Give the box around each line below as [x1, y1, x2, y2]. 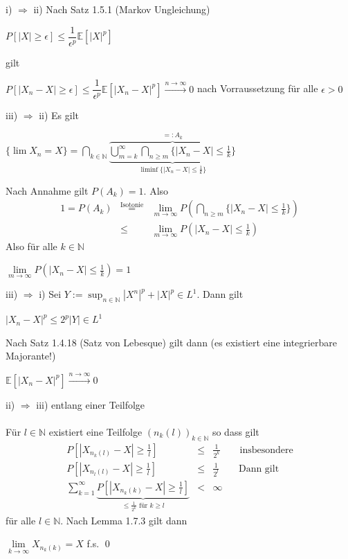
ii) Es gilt [39, 108, 80, 123]
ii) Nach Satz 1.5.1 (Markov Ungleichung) [33, 2, 210, 16]
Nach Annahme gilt [6, 183, 89, 197]
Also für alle [6, 238, 57, 253]
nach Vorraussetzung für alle [196, 81, 318, 96]
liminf [140, 166, 158, 173]
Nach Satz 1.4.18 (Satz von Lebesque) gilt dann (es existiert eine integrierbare [6, 335, 337, 349]
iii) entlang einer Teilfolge [36, 397, 145, 411]
